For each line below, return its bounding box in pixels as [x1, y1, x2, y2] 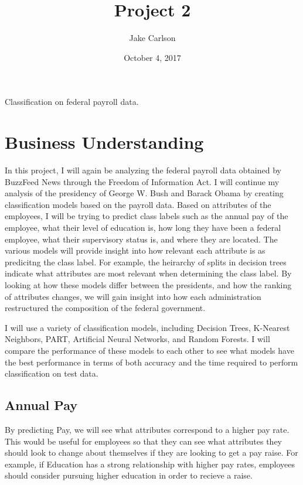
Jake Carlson [129, 32, 176, 44]
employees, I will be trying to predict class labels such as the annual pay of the [5, 210, 288, 222]
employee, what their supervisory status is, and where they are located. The [5, 233, 278, 245]
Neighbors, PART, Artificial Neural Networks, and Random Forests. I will [5, 333, 270, 345]
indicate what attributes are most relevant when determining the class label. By [5, 267, 292, 279]
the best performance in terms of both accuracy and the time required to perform [5, 356, 298, 368]
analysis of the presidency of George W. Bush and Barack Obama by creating [5, 187, 284, 199]
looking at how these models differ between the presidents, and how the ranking [5, 278, 292, 291]
